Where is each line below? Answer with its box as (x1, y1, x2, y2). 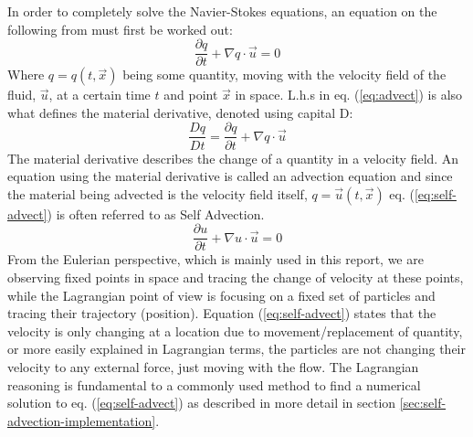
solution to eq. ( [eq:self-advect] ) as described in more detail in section (7, 393, 396, 412)
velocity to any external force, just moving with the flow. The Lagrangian (7, 357, 419, 376)
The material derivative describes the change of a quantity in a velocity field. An (7, 148, 459, 167)
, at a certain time (48, 85, 151, 104)
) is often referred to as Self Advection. (47, 204, 265, 223)
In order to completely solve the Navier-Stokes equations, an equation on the (7, 2, 437, 20)
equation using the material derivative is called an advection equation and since (7, 166, 453, 186)
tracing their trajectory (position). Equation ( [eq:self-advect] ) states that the (7, 304, 436, 323)
